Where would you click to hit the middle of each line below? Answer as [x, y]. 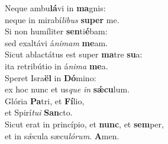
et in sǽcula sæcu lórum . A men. [62, 135]
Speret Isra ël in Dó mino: [51, 77]
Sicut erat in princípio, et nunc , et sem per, [84, 124]
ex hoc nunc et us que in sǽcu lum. [67, 89]
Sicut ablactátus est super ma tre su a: [74, 54]
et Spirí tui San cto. [39, 112]
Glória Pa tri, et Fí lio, [45, 100]
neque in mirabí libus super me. [62, 19]
